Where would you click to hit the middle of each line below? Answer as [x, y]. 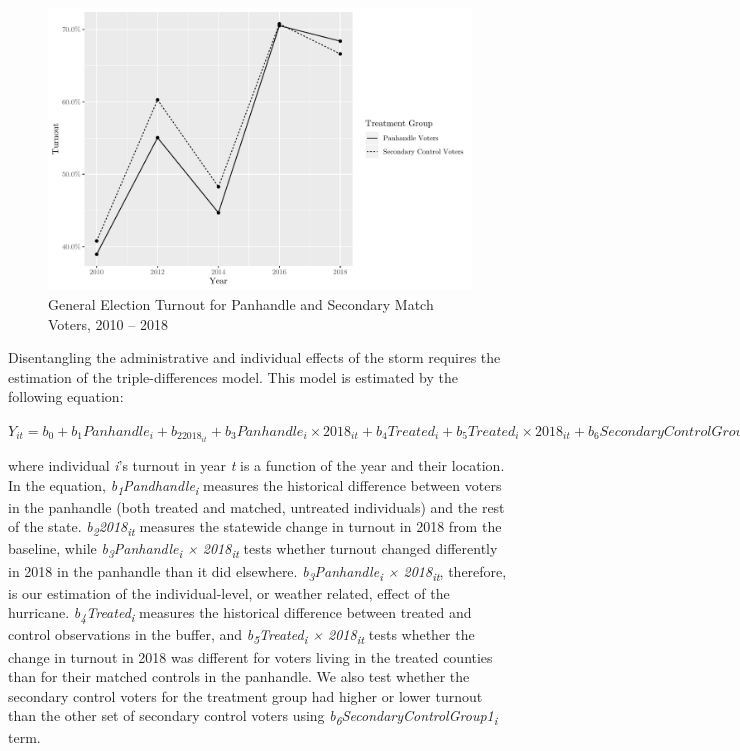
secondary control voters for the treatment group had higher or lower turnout [245, 695]
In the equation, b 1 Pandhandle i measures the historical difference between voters [255, 486]
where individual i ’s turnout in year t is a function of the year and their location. [256, 465]
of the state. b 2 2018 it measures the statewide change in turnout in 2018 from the [255, 528]
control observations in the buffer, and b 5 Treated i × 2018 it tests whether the [241, 636]
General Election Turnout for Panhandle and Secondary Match [241, 303]
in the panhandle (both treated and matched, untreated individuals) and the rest [256, 506]
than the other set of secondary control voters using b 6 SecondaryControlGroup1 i [253, 717]
